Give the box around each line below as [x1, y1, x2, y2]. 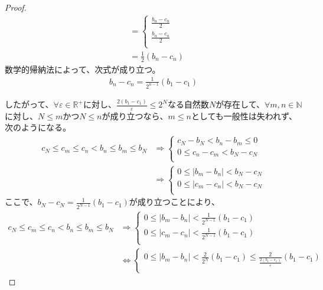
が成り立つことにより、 [129, 195, 220, 208]
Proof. [5, 1, 27, 13]
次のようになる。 [5, 121, 71, 133]
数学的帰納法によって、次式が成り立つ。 [5, 63, 161, 75]
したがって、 [5, 98, 54, 110]
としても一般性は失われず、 [191, 109, 298, 122]
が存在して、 [216, 98, 265, 110]
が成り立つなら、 [102, 109, 168, 122]
